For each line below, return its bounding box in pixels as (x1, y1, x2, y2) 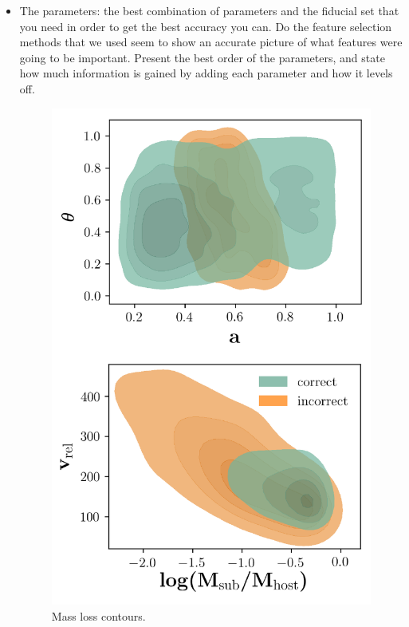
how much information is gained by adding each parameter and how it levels (19, 65, 393, 81)
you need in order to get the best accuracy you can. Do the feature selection (19, 18, 392, 34)
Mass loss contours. (51, 607, 146, 624)
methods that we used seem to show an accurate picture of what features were (19, 34, 403, 50)
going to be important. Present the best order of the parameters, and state (19, 49, 385, 65)
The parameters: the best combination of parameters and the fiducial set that (19, 2, 399, 18)
